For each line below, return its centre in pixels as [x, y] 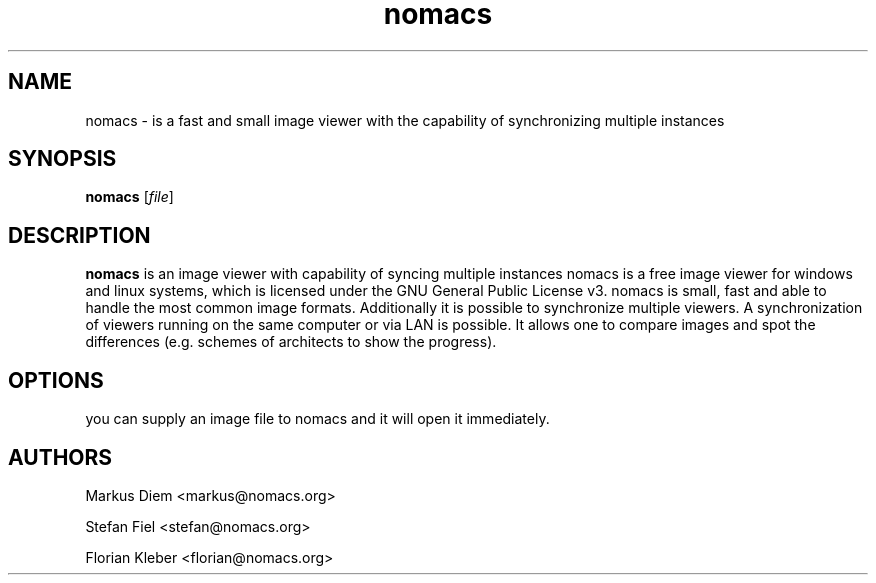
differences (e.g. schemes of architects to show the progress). [291, 342]
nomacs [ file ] [129, 197]
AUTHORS [60, 457]
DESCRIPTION [79, 235]
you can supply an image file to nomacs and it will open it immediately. [317, 419]
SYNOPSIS [62, 159]
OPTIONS [56, 380]
